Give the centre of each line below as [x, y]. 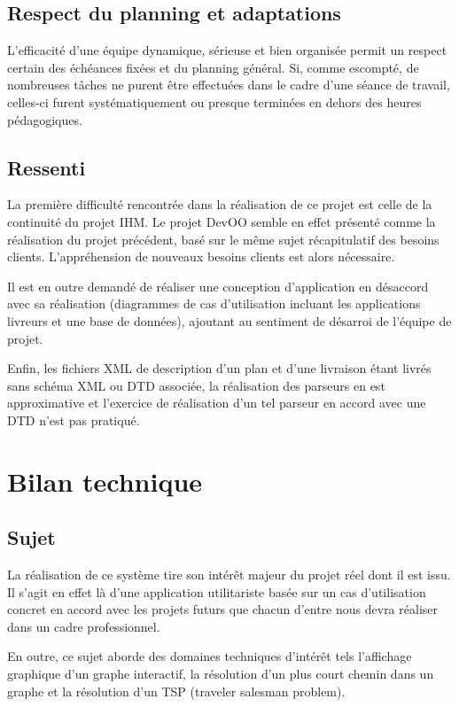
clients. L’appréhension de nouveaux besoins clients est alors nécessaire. [201, 256]
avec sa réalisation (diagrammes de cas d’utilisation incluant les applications [214, 303]
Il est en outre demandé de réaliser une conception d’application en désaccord [218, 286]
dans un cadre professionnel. [84, 626]
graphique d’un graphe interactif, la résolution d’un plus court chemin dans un [221, 674]
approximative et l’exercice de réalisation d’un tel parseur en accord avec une [217, 403]
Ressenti [47, 167]
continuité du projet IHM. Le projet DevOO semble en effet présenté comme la [222, 221]
